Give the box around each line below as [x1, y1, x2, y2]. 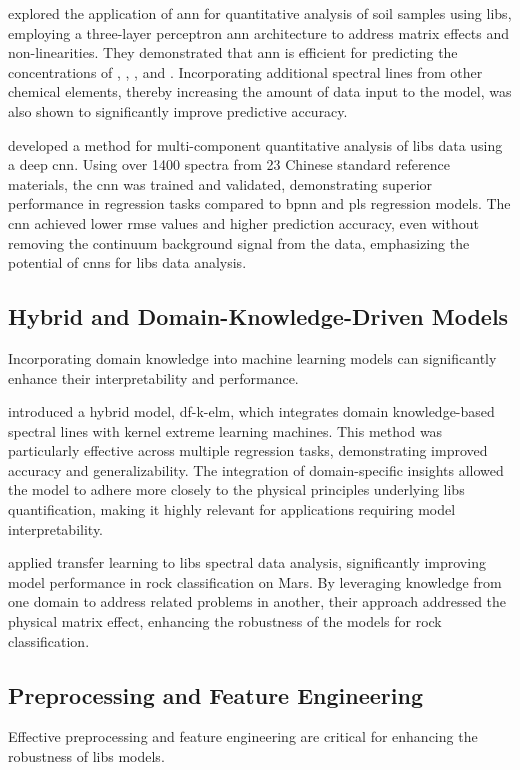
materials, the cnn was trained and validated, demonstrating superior [8, 173, 433, 194]
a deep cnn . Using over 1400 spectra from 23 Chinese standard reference [8, 154, 450, 175]
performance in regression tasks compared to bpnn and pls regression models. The [8, 193, 511, 214]
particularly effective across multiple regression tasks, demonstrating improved [8, 440, 488, 461]
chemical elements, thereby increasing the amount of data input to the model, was [8, 81, 512, 102]
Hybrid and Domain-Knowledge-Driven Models [8, 301, 509, 332]
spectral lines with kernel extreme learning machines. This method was [8, 420, 443, 441]
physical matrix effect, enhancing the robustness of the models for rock [8, 611, 442, 632]
